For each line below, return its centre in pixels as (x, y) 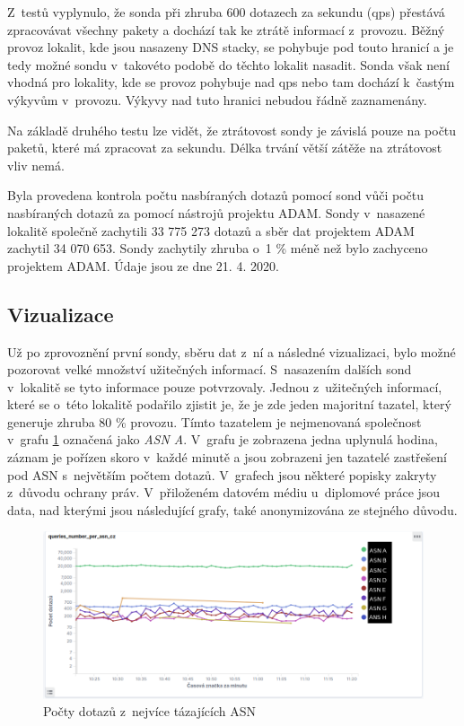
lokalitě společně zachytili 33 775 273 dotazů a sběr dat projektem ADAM (211, 230)
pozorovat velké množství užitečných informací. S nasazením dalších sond (210, 369)
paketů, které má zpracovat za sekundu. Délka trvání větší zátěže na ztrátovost (225, 148)
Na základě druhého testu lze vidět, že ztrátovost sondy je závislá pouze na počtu (232, 130)
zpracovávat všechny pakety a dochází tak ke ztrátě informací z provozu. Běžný (226, 29)
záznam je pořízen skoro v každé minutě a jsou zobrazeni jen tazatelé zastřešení (228, 457)
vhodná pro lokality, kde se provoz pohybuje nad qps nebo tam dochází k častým (231, 82)
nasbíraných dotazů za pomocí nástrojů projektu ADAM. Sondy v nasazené (216, 212)
